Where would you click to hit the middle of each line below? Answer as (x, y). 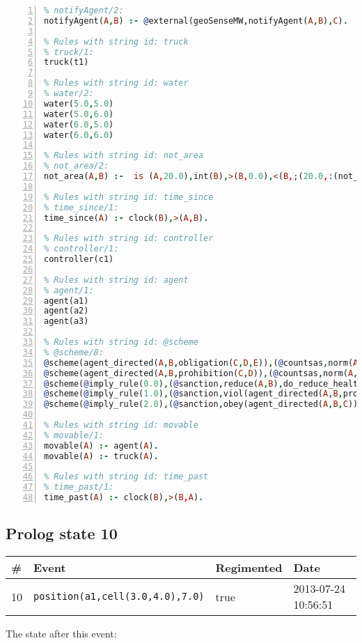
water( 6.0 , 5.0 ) (79, 124)
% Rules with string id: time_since (129, 197)
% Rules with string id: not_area (124, 156)
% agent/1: (69, 290)
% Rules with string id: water (116, 83)
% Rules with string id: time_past (126, 477)
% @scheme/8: (74, 352)
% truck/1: (69, 52)
